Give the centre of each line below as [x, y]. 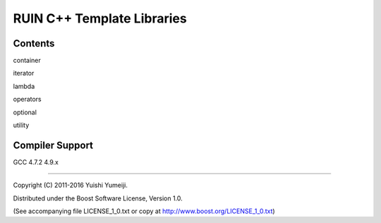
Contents [34, 43]
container [27, 61]
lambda [24, 86]
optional [25, 112]
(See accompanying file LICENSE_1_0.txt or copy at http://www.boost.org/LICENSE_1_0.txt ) [144, 211]
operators [27, 100]
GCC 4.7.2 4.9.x [36, 162]
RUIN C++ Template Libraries [100, 18]
